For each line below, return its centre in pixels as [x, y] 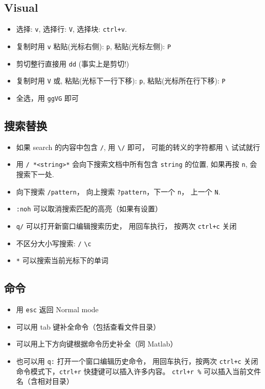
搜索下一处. [35, 174]
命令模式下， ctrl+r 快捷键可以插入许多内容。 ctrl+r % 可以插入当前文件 [139, 371]
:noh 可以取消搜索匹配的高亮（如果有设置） [89, 209]
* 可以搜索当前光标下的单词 [62, 260]
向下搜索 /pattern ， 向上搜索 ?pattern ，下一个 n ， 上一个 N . [118, 191]
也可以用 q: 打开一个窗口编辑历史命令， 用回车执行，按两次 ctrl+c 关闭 [137, 361]
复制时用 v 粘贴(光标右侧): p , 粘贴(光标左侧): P [94, 46]
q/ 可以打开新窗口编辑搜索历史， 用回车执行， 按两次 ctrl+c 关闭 [126, 225]
